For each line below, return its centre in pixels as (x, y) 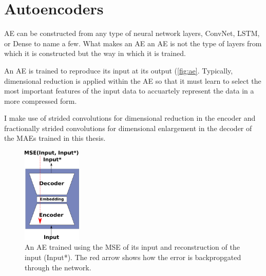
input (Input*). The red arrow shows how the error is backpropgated (133, 257)
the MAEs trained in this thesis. (55, 138)
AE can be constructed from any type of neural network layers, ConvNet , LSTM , (132, 33)
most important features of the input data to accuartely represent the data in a (129, 91)
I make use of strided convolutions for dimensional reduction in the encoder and (130, 118)
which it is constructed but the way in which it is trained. (95, 53)
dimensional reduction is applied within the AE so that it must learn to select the (133, 80)
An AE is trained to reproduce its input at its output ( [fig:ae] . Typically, (119, 70)
